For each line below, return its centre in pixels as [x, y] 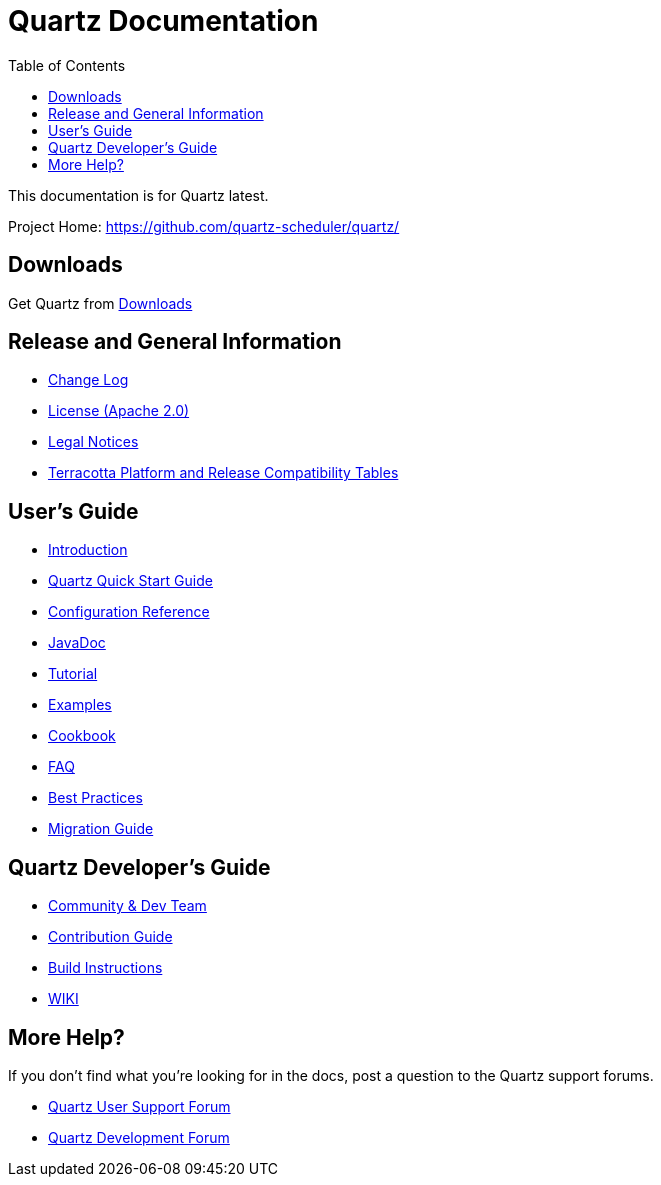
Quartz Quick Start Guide [130, 581]
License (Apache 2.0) [119, 411]
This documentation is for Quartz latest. [138, 195]
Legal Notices [93, 442]
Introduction [88, 550]
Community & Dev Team [127, 906]
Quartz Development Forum [139, 1137]
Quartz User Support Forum [139, 1106]
